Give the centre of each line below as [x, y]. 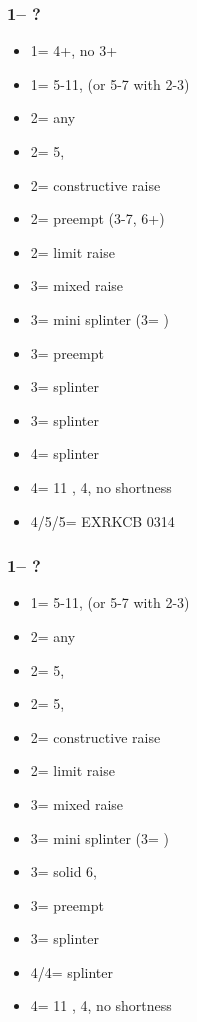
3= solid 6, [63, 871]
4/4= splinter [71, 971]
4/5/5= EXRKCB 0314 [102, 520]
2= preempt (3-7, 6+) [97, 218]
